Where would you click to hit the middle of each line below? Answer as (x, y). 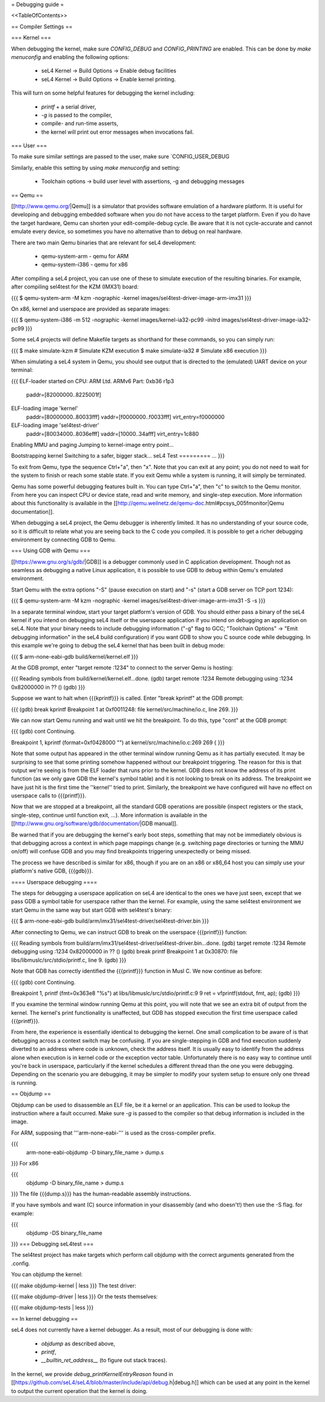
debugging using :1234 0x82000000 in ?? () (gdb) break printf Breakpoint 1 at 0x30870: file (124, 952)
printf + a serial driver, (69, 107)
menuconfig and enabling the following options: (70, 57)
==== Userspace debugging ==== (54, 882)
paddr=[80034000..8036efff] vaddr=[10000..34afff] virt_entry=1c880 (113, 434)
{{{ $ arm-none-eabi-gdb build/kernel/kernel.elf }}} (75, 656)
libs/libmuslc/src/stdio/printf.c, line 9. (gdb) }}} (69, 960)
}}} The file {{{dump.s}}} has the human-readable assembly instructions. (101, 1194)
